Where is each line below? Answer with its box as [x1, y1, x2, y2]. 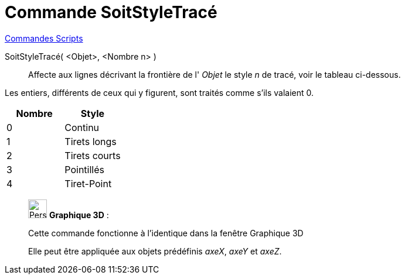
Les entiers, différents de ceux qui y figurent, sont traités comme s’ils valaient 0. [5, 87, 314, 98]
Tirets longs [64, 135, 117, 147]
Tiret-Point [64, 177, 112, 190]
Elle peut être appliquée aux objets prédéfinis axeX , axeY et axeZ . [28, 246, 282, 256]
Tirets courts [64, 149, 121, 161]
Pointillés [64, 163, 104, 175]
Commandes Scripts [5, 33, 83, 43]
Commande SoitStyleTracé [5, 2, 217, 22]
